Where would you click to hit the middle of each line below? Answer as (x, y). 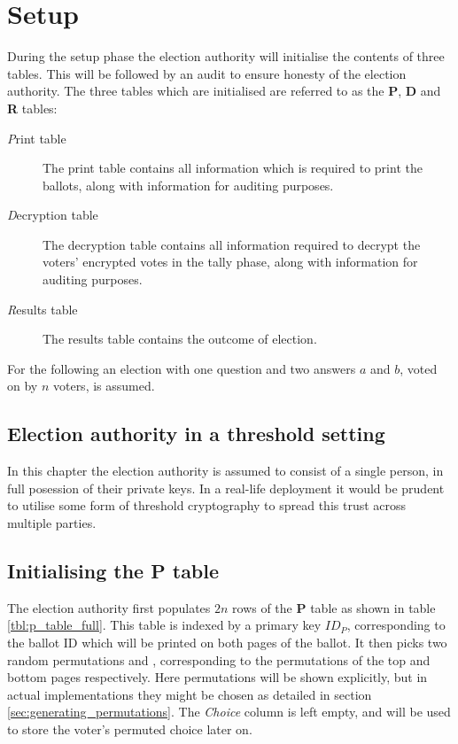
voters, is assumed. (104, 386)
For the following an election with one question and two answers (182, 368)
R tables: (32, 108)
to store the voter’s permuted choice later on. (130, 728)
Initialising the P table (113, 570)
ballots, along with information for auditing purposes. (188, 185)
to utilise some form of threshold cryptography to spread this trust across (207, 505)
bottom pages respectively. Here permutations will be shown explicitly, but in (217, 677)
